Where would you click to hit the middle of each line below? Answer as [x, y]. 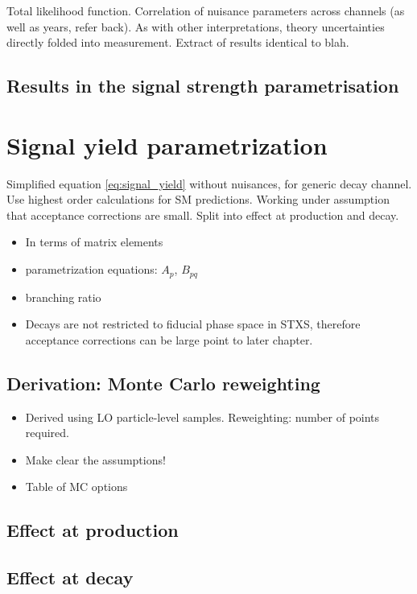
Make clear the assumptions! [95, 459]
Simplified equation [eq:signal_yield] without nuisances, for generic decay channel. [209, 183]
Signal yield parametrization [167, 144]
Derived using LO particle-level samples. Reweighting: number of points [202, 417]
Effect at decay [70, 577]
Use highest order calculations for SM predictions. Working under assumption [198, 199]
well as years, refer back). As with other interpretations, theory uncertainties [196, 26]
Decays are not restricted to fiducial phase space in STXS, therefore [193, 324]
